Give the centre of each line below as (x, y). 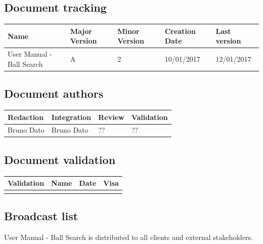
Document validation (60, 159)
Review (111, 117)
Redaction (26, 117)
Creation (180, 31)
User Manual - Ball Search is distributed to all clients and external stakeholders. (129, 237)
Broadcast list (41, 215)
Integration (71, 117)
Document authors (54, 93)
